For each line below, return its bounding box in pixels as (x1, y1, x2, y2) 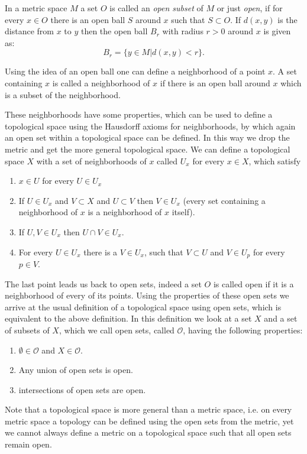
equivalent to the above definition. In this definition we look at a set (5, 312, 252, 325)
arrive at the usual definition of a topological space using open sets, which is (5, 300, 282, 313)
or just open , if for (216, 2, 283, 14)
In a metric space (5, 2, 67, 14)
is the (277, 13, 298, 25)
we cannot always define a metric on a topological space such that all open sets (5, 426, 292, 439)
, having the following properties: (183, 323, 303, 336)
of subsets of (5, 323, 50, 336)
